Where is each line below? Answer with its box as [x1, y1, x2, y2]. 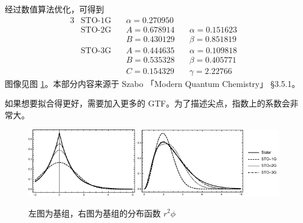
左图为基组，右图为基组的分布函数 [28, 206, 161, 219]
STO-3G [80, 46, 112, 55]
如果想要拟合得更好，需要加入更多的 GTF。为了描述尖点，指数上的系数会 [5, 97, 290, 109]
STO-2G [80, 25, 112, 34]
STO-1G [80, 16, 112, 25]
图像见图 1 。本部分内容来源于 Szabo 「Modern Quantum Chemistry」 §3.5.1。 [5, 77, 300, 89]
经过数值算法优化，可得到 [5, 3, 104, 15]
